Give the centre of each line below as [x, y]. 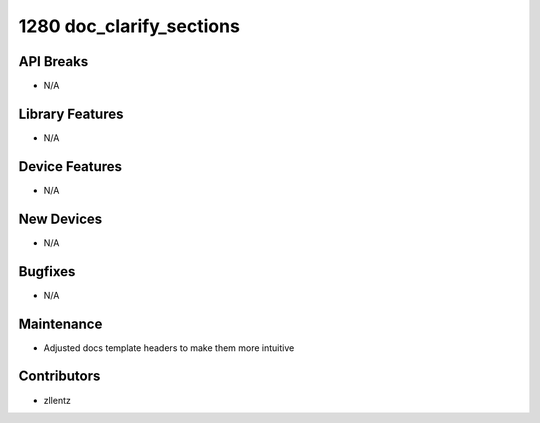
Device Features [70, 166]
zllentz [57, 400]
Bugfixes [47, 271]
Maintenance [60, 323]
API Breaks [53, 61]
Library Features [71, 113]
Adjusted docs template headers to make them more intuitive [169, 347]
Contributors [59, 376]
